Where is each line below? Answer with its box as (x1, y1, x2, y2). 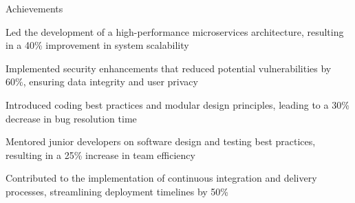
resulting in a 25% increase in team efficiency (6, 147, 195, 162)
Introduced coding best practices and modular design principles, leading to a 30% (6, 97, 349, 111)
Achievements (6, 1, 63, 15)
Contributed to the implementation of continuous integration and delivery (6, 171, 317, 185)
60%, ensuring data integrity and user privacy (6, 74, 198, 89)
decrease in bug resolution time (6, 111, 137, 125)
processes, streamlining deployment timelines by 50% (6, 184, 228, 198)
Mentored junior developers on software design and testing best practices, (6, 134, 316, 149)
